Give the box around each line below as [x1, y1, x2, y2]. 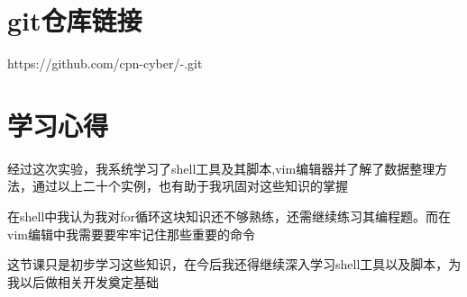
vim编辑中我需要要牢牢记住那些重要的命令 [7, 224, 255, 243]
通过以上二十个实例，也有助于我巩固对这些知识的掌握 [32, 176, 348, 195]
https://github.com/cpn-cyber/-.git [7, 54, 203, 73]
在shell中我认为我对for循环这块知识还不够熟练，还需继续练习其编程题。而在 [7, 207, 452, 226]
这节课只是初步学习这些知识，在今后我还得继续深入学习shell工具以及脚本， [7, 255, 449, 274]
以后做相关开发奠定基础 [19, 272, 159, 291]
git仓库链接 [7, 2, 142, 39]
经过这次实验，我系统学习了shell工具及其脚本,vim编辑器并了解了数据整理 [7, 158, 435, 177]
